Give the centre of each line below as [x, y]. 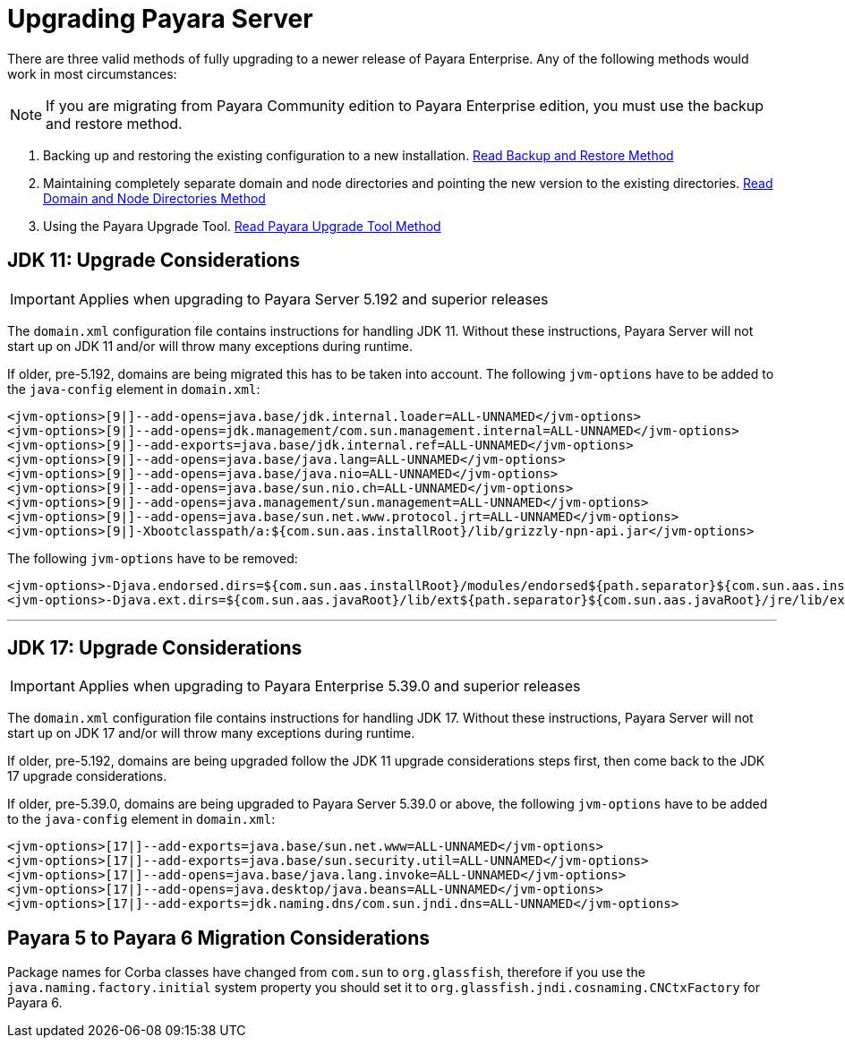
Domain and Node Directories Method [154, 198]
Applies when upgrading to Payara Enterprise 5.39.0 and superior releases [329, 686]
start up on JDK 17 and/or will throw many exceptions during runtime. [211, 733]
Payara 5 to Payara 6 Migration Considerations [218, 938]
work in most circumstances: [92, 73]
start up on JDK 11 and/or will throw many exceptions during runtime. [210, 346]
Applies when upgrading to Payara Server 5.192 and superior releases [313, 299]
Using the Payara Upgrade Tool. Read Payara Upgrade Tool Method [242, 226]
